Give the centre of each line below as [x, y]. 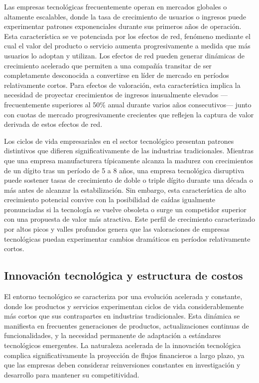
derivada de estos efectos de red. [53, 124]
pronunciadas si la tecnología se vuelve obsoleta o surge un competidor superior [125, 209]
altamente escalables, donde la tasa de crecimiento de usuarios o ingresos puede [125, 16]
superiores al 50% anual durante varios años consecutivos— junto [152, 104]
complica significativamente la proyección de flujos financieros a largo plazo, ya [124, 355]
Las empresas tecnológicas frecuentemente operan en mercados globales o [116, 6]
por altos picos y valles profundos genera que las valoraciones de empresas [117, 229]
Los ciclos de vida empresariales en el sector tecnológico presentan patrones [119, 141]
